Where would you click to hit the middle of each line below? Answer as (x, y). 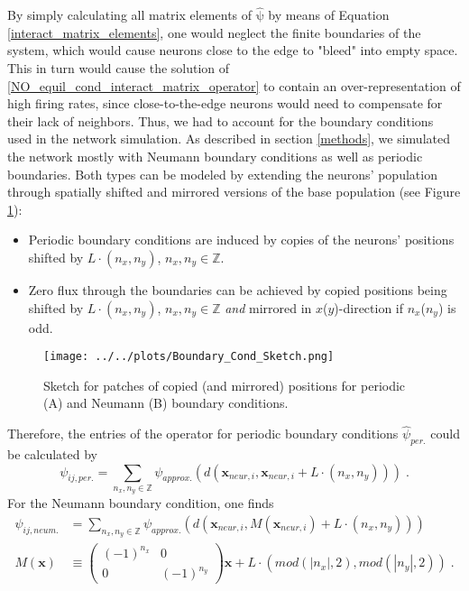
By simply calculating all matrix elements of (130, 15)
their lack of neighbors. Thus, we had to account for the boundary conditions (221, 120)
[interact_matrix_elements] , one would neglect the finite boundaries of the (214, 32)
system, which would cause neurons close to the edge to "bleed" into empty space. (233, 50)
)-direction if (369, 307)
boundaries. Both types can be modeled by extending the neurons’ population (222, 174)
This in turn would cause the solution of (119, 68)
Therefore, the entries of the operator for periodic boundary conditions (203, 434)
